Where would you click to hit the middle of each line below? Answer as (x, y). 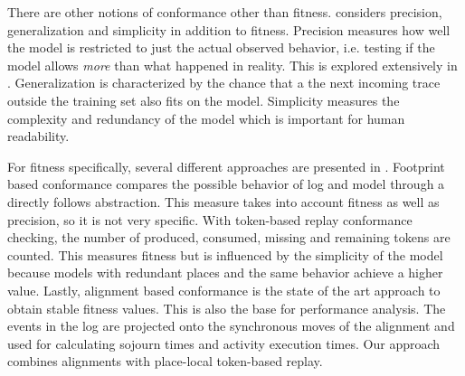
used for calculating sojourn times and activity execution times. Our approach (224, 343)
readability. (38, 136)
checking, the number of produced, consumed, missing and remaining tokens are (229, 237)
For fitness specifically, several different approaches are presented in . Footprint (226, 166)
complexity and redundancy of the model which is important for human (206, 118)
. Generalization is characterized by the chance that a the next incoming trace (224, 83)
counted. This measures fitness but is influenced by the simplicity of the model (225, 254)
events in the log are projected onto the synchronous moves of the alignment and (231, 326)
